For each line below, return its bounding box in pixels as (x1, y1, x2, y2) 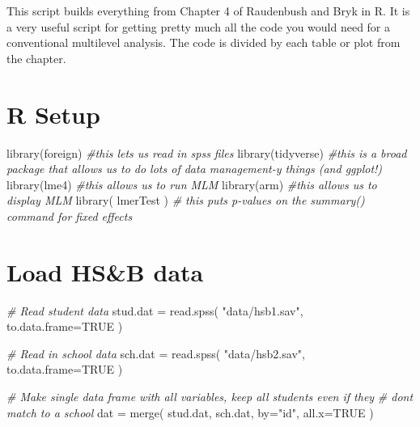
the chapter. (6, 49, 66, 66)
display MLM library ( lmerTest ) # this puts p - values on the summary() (6, 192, 365, 209)
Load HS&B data (6, 255, 204, 288)
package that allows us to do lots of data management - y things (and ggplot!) (6, 160, 383, 177)
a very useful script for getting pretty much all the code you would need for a (6, 18, 391, 35)
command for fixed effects (6, 207, 133, 224)
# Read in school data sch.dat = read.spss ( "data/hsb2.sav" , (6, 345, 305, 361)
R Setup (6, 97, 100, 130)
